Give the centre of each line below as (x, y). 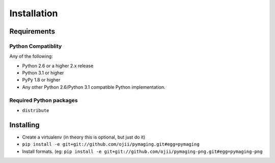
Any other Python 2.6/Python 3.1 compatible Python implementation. (94, 87)
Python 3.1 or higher (43, 73)
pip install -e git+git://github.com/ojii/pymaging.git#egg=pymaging (111, 144)
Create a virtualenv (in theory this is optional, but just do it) (84, 137)
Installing (25, 125)
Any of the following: (31, 57)
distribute (36, 111)
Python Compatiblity (36, 46)
